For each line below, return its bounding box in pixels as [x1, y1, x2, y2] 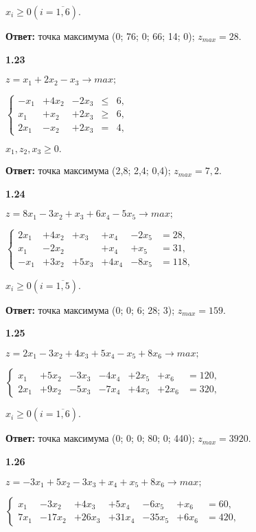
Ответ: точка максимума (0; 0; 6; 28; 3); [5, 302, 175, 317]
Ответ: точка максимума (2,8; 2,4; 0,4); [5, 163, 171, 178]
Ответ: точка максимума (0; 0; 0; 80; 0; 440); [5, 431, 195, 445]
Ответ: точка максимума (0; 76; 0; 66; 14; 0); [5, 29, 195, 43]
